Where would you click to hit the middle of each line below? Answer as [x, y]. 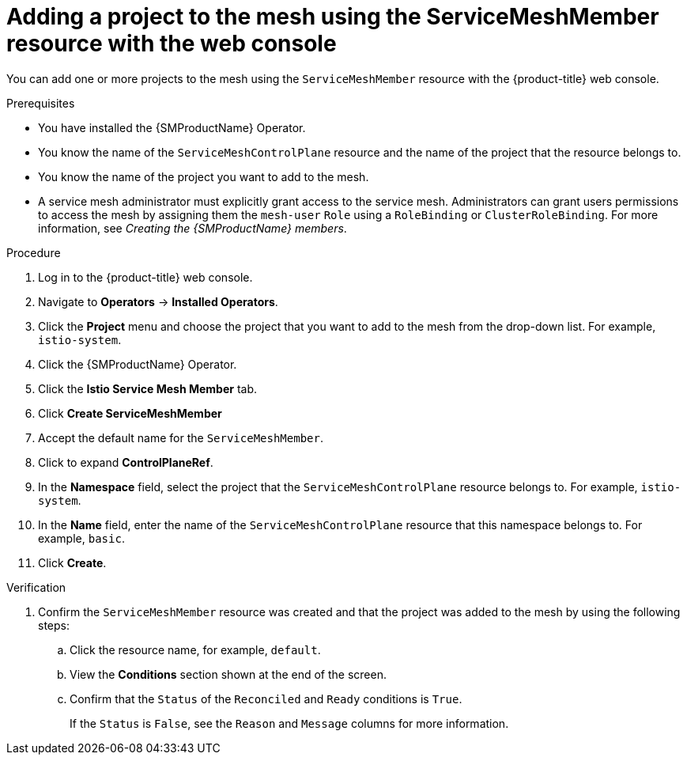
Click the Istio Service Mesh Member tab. [148, 388]
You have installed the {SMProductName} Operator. [172, 127]
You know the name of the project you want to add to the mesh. [204, 176]
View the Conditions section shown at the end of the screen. [228, 674]
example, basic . [81, 538]
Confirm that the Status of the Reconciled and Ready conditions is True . [266, 699]
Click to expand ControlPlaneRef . [126, 462]
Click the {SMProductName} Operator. [138, 364]
